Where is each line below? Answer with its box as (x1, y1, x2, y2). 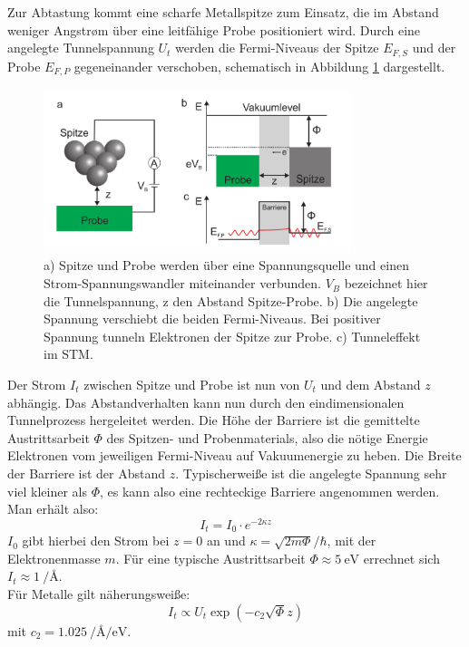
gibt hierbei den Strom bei (22, 531, 170, 550)
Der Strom (7, 375, 66, 394)
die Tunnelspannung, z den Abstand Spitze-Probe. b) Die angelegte (44, 291, 418, 310)
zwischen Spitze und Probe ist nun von (83, 375, 300, 394)
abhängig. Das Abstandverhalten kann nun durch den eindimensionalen (7, 392, 405, 411)
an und (206, 531, 246, 550)
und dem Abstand (320, 375, 421, 394)
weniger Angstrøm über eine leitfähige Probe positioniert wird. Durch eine (7, 20, 421, 39)
